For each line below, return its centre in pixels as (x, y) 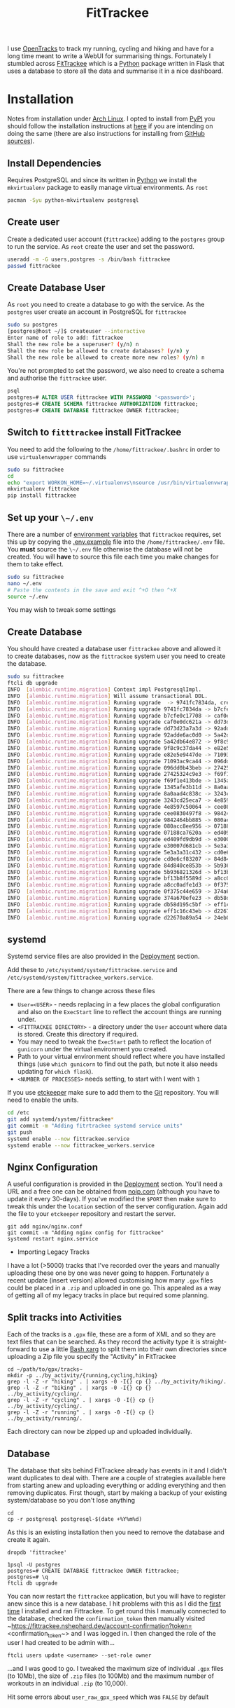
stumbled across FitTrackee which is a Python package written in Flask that (116, 64)
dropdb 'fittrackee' (37, 1552)
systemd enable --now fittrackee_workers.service (81, 1145)
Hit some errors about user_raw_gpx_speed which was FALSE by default (108, 1697)
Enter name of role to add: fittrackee (65, 338)
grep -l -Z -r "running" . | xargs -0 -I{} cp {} (81, 1413)
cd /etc (19, 1113)
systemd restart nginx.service (53, 1239)
